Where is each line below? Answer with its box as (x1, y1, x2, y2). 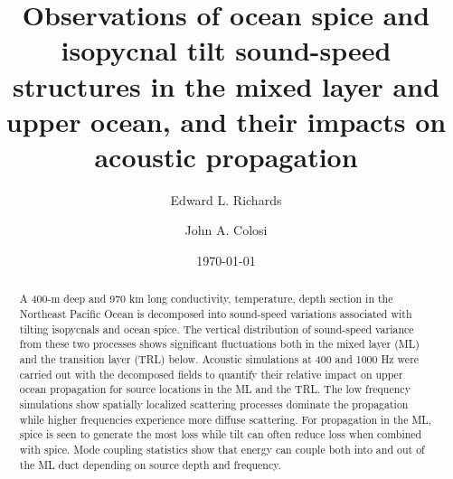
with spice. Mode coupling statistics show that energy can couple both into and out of (19, 442, 425, 457)
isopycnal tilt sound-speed (61, 32, 392, 69)
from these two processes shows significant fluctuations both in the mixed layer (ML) (19, 336, 420, 352)
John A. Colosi (184, 221, 268, 239)
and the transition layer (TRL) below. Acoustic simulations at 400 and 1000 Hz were (19, 352, 420, 367)
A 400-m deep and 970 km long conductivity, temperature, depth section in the (19, 291, 393, 306)
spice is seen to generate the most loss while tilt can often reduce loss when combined (19, 427, 422, 442)
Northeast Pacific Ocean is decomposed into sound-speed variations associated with (19, 306, 412, 322)
